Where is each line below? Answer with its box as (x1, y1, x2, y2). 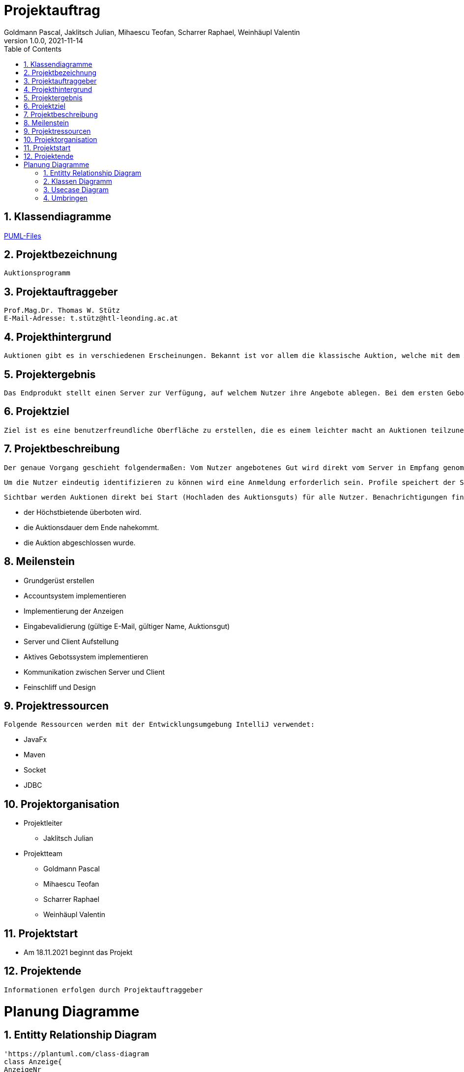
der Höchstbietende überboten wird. (24, 507, 142, 516)
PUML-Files (4, 231, 41, 240)
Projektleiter (24, 819, 63, 828)
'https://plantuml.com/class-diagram (4, 1049, 149, 1058)
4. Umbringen (43, 193, 87, 202)
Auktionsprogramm (4, 269, 70, 277)
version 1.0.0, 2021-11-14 (4, 36, 83, 45)
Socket (24, 766, 46, 774)
